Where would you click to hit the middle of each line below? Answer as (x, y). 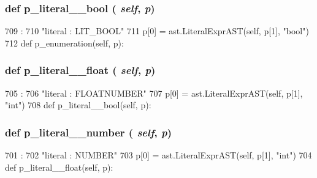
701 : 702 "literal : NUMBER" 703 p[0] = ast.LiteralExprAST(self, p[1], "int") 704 (158, 155)
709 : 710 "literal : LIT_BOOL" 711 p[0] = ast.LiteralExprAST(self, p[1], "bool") (157, 31)
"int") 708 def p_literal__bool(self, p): (78, 105)
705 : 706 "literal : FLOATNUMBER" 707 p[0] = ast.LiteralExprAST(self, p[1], (154, 93)
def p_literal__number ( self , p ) (88, 132)
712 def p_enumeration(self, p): (64, 43)
